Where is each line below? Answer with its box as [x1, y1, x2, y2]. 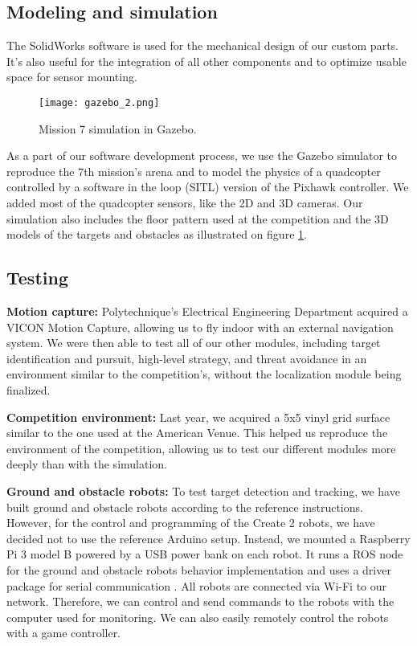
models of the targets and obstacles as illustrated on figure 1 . [6, 226, 307, 243]
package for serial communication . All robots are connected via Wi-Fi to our [6, 577, 387, 594]
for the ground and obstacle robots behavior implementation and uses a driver [6, 561, 391, 578]
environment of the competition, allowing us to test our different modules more [6, 440, 396, 456]
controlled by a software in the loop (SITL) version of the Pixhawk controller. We [6, 178, 409, 195]
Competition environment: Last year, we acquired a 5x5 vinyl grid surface [6, 408, 390, 425]
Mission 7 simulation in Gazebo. [39, 120, 197, 137]
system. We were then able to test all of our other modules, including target [6, 334, 381, 351]
